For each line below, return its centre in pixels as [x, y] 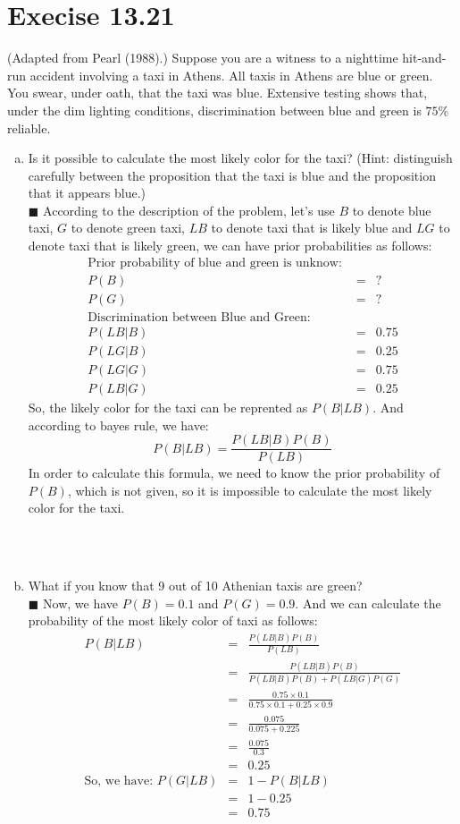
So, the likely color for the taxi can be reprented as [168, 407]
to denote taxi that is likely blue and [312, 228]
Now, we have [81, 603]
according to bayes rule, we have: [118, 425]
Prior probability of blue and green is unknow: [215, 263]
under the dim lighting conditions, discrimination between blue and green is [214, 110]
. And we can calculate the [368, 603]
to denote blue [392, 210]
